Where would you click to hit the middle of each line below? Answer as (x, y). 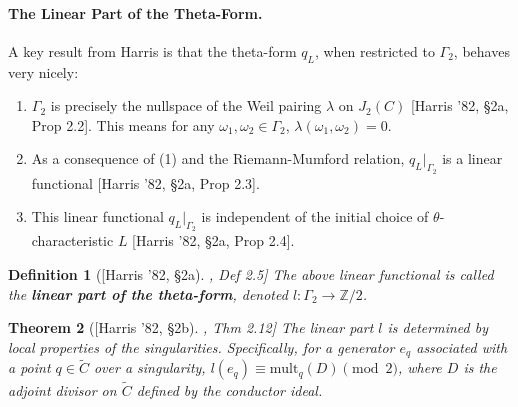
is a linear (472, 158)
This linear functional (97, 216)
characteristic (72, 240)
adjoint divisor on (62, 389)
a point (29, 367)
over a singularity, (149, 367)
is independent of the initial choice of (315, 216)
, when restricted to (374, 50)
